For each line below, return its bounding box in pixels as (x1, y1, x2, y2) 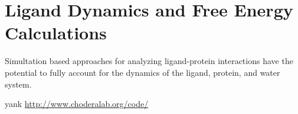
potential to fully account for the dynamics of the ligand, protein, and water (5, 66, 280, 78)
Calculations (5, 21, 107, 45)
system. (5, 78, 32, 90)
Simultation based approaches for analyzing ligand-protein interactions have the (5, 55, 293, 67)
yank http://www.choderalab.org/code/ (5, 98, 149, 110)
